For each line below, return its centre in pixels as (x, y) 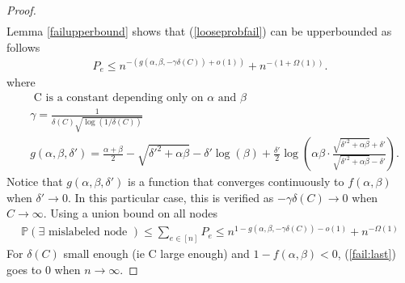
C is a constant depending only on (118, 97)
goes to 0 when (44, 269)
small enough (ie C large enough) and (156, 253)
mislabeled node (88, 232)
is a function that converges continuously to (236, 182)
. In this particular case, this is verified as (171, 197)
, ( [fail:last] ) (367, 253)
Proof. (21, 10)
